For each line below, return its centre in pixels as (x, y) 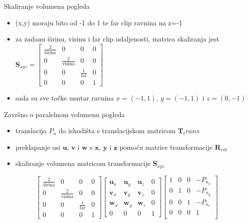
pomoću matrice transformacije (166, 147)
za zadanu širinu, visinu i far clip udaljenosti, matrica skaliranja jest (117, 39)
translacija (31, 131)
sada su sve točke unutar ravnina (65, 97)
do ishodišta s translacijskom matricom (117, 131)
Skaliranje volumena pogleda (47, 6)
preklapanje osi (38, 147)
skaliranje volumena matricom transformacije (83, 163)
